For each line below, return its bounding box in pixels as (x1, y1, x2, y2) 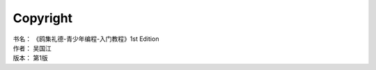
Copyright (13, 10, 73, 26)
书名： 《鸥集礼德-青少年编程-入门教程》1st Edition (13, 35, 159, 43)
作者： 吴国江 (13, 44, 52, 52)
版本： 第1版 (13, 54, 48, 62)
